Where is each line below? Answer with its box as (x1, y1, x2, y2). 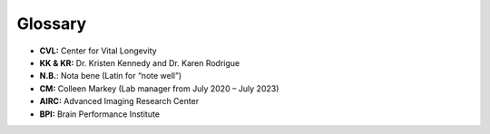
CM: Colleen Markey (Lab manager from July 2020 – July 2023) (39, 82, 279, 94)
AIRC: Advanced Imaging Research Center (39, 96, 200, 107)
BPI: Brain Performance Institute (39, 109, 161, 120)
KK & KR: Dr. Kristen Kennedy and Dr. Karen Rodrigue (39, 57, 240, 68)
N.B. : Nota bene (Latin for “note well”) (39, 71, 181, 81)
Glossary (16, 14, 87, 33)
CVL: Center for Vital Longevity (39, 45, 158, 56)
